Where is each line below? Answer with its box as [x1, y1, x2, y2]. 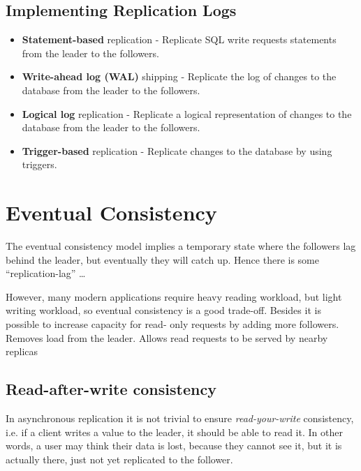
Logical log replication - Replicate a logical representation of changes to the [22, 106, 352, 121]
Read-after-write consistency [6, 378, 216, 400]
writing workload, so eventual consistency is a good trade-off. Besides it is [6, 303, 321, 317]
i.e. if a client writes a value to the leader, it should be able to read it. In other [6, 424, 343, 439]
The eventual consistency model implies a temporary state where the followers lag [6, 239, 356, 253]
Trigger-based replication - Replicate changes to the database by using [22, 143, 332, 158]
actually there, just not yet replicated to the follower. [6, 451, 233, 466]
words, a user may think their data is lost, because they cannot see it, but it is [6, 438, 342, 453]
